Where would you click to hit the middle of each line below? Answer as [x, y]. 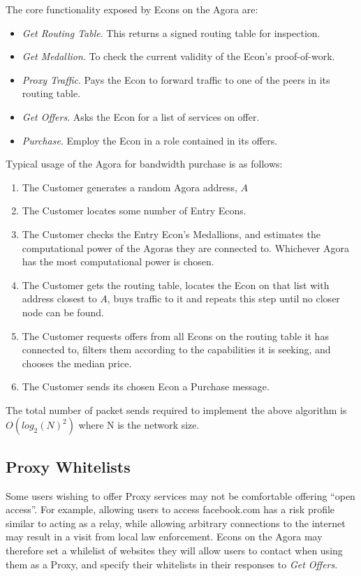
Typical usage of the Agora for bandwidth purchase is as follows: [144, 164]
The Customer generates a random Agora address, [130, 187]
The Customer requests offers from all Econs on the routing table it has [175, 335]
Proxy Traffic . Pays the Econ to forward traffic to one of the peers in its [176, 79]
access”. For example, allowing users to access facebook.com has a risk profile [170, 509]
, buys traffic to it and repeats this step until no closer [223, 298]
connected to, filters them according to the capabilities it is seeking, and [176, 349]
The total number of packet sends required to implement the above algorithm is [176, 409]
